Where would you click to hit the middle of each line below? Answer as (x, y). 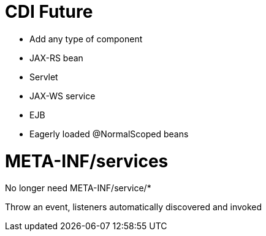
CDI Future (49, 12)
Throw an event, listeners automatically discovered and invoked (134, 207)
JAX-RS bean (56, 58)
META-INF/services (87, 161)
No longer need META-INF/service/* (78, 188)
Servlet (44, 77)
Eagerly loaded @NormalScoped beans (109, 134)
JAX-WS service (63, 96)
